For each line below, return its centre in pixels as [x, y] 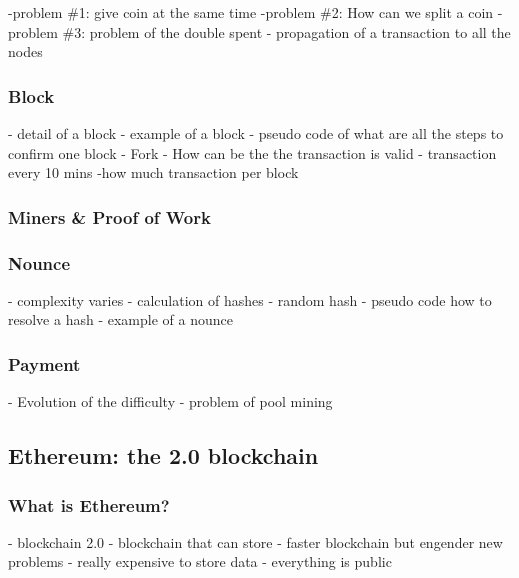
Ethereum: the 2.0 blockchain [163, 455]
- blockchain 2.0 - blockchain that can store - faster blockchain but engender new [255, 541]
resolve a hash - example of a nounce [120, 319]
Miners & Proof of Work [109, 216]
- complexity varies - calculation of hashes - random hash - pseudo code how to [250, 299]
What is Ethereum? [89, 504]
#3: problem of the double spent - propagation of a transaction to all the [286, 31]
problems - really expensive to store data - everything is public [200, 561]
